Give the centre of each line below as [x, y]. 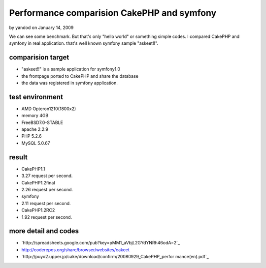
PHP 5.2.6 [32, 136]
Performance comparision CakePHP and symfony [113, 13]
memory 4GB [35, 116]
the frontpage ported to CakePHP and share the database [80, 76]
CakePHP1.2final [38, 182]
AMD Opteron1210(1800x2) [49, 109]
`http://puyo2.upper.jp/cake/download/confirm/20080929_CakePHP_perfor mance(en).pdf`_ [115, 257]
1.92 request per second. [47, 217]
